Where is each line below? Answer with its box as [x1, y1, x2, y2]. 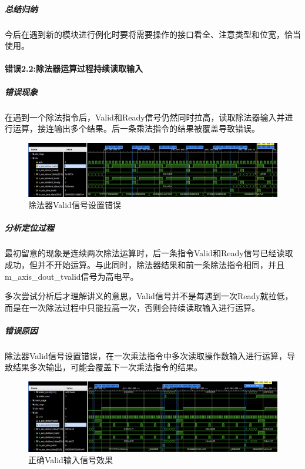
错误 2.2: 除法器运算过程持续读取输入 [5, 62, 143, 75]
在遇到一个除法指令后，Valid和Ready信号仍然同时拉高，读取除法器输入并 [5, 110, 285, 123]
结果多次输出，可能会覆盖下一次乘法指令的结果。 [12, 361, 202, 373]
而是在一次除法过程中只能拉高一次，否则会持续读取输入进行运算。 [5, 301, 260, 313]
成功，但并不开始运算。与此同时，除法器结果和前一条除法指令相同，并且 [5, 258, 284, 270]
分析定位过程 [5, 222, 54, 234]
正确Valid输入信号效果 [28, 454, 113, 466]
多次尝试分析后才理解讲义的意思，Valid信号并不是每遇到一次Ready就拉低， [5, 290, 293, 302]
